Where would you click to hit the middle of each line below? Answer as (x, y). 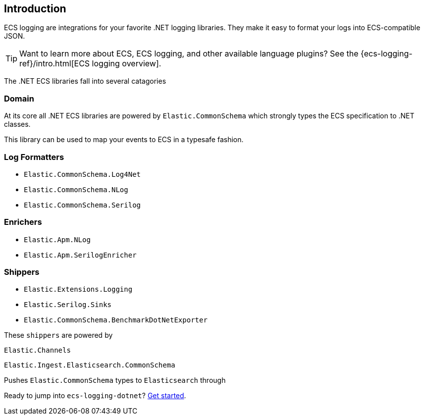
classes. (17, 124)
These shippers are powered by (58, 335)
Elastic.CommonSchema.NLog (76, 189)
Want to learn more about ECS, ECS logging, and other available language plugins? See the (189, 54)
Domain (19, 98)
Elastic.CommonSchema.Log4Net (82, 174)
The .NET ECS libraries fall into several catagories (85, 81)
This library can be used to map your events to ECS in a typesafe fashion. (124, 140)
